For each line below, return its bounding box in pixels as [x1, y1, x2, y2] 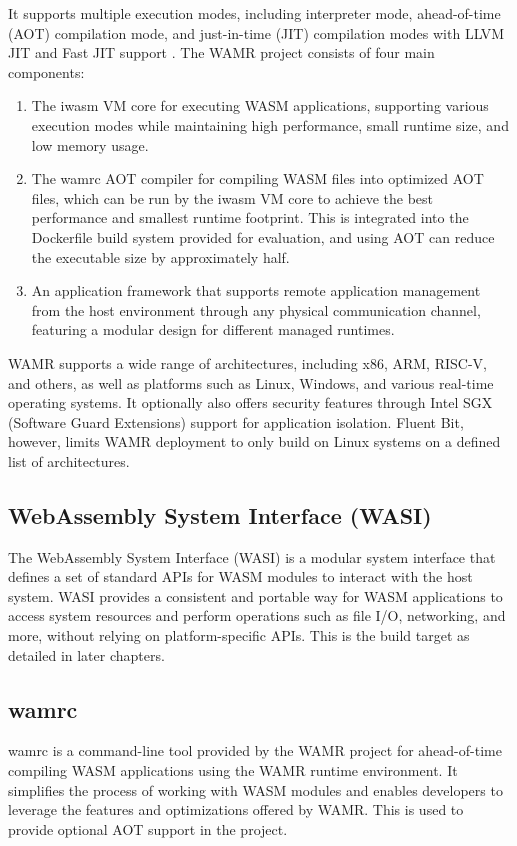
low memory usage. [31, 134, 149, 155]
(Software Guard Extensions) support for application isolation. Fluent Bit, [8, 411, 464, 432]
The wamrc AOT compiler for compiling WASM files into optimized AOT [31, 168, 484, 189]
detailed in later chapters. [8, 644, 165, 665]
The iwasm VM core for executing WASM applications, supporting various [31, 95, 489, 116]
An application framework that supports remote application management [31, 280, 481, 301]
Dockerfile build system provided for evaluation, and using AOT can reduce [31, 226, 495, 247]
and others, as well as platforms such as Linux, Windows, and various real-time [8, 372, 494, 393]
